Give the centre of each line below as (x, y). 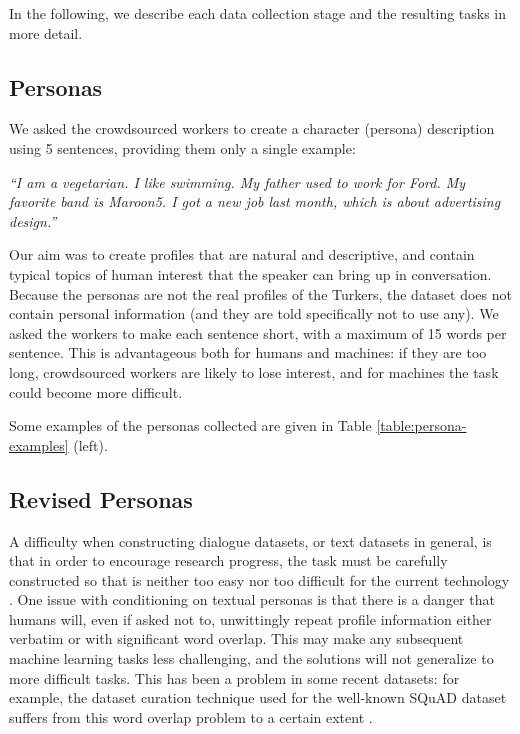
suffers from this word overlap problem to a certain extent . (191, 716)
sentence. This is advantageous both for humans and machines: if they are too (248, 352)
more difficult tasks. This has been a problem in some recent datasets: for (234, 677)
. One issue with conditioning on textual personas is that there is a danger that (252, 599)
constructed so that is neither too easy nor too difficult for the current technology (259, 579)
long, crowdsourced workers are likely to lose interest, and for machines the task (254, 371)
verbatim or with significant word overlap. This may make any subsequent (236, 638)
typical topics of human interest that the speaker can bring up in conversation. (250, 273)
